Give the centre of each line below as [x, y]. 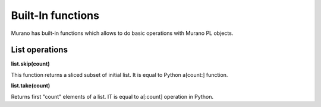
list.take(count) [31, 86]
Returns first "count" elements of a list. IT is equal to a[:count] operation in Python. [112, 96]
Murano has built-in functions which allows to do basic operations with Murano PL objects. [122, 33]
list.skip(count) [30, 64]
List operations [40, 50]
